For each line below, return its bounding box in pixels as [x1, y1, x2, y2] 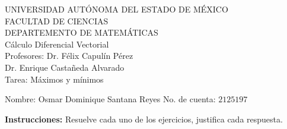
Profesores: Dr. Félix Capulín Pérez [5, 49, 133, 62]
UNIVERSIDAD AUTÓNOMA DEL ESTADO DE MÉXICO [5, 3, 228, 15]
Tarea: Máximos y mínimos [5, 73, 104, 85]
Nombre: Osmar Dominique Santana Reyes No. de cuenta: [5, 93, 216, 105]
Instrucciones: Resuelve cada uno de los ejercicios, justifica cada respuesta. [5, 112, 283, 125]
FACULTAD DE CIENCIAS [5, 14, 109, 27]
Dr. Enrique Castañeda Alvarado [5, 61, 125, 73]
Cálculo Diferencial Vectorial [5, 37, 109, 50]
